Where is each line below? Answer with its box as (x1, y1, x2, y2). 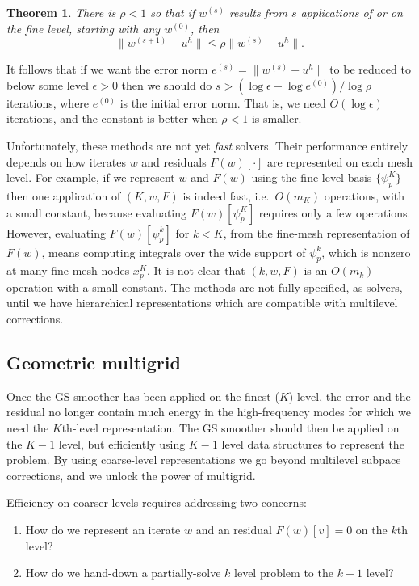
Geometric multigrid (6, 349, 181, 374)
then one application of (6, 187, 121, 204)
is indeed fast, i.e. (182, 187, 270, 204)
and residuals (141, 153, 207, 170)
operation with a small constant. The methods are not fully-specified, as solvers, (6, 278, 403, 295)
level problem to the (234, 564, 333, 581)
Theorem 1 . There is (6, 4, 116, 20)
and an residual (195, 521, 272, 538)
